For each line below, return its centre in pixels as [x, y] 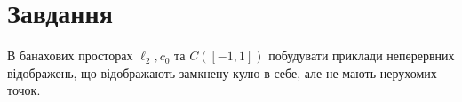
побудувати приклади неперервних [362, 55]
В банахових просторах [70, 55]
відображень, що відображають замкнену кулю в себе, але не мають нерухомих [222, 72]
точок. [24, 90]
